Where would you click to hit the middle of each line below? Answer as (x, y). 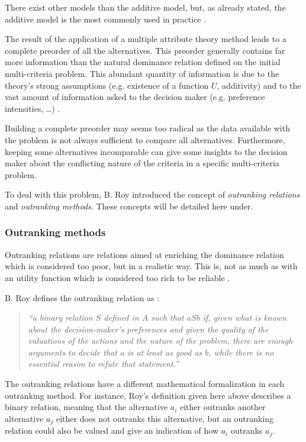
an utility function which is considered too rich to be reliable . (117, 277)
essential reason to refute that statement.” (103, 364)
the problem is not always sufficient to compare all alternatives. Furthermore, (145, 139)
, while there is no (241, 352)
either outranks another (223, 407)
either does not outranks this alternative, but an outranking (165, 418)
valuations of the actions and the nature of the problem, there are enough (160, 341)
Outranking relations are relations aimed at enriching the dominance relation (144, 254)
